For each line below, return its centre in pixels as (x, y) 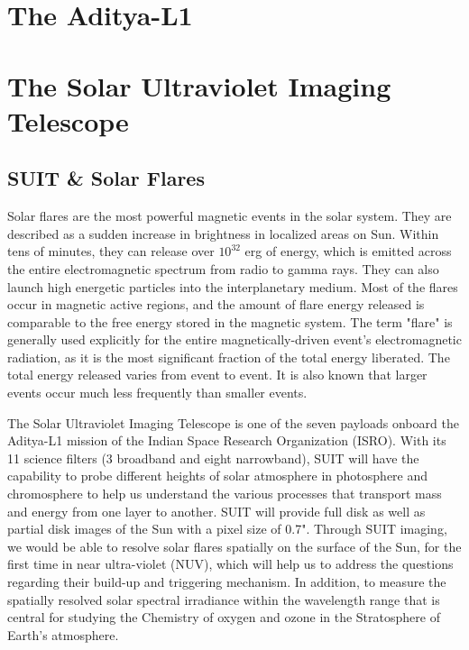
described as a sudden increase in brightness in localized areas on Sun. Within (223, 233)
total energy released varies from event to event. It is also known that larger (217, 375)
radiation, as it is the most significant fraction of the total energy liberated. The (229, 357)
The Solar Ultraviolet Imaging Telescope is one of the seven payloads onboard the (233, 422)
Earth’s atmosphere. (63, 634)
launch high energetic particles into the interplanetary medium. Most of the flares (233, 286)
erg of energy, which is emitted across (348, 251)
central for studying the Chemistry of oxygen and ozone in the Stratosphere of (224, 617)
